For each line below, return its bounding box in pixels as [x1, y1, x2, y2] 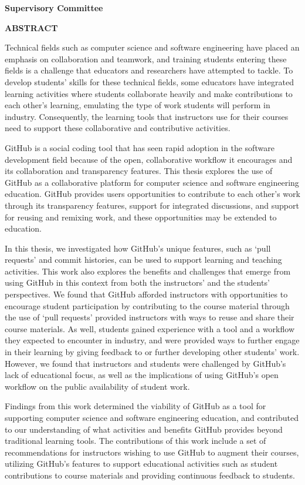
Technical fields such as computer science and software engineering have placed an [5, 41, 300, 53]
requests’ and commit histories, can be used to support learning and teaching [5, 253, 282, 266]
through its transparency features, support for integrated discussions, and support [5, 199, 299, 211]
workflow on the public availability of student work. [5, 380, 190, 392]
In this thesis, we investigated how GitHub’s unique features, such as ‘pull [5, 242, 271, 254]
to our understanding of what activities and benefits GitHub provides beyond [5, 423, 283, 435]
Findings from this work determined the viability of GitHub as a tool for [5, 400, 266, 412]
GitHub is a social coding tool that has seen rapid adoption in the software [5, 141, 274, 153]
